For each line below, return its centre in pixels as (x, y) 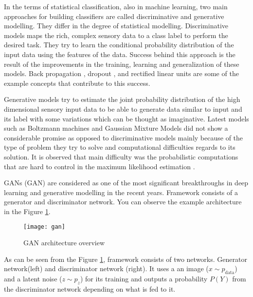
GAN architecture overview (64, 243)
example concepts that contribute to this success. (77, 83)
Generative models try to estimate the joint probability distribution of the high (122, 99)
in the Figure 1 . (27, 211)
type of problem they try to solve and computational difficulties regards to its (120, 147)
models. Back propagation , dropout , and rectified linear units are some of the (121, 73)
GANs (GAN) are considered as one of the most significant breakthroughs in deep (126, 183)
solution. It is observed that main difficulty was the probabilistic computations (121, 156)
